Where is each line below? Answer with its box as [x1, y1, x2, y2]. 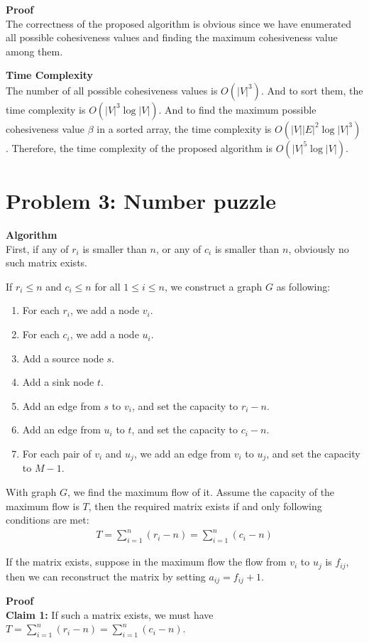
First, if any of [6, 241, 69, 256]
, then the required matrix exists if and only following [88, 498, 322, 513]
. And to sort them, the [260, 82, 363, 97]
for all [94, 279, 121, 293]
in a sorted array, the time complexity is [97, 121, 272, 136]
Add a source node [22, 350, 104, 365]
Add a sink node [22, 374, 94, 389]
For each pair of [22, 446, 92, 461]
